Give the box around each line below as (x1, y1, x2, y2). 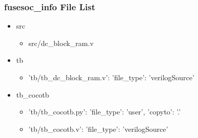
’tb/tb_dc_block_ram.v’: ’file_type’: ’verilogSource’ (28, 72, 194, 82)
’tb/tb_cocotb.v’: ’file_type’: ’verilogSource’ (28, 123, 168, 134)
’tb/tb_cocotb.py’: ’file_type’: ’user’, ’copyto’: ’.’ (28, 106, 181, 117)
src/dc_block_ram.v (28, 37, 94, 48)
